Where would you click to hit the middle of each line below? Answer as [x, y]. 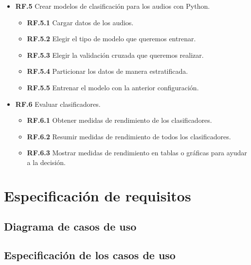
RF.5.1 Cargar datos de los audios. [80, 22]
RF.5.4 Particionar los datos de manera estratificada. [108, 71]
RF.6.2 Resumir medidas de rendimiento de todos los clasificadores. [129, 136]
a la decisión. [46, 162]
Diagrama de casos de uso [70, 226]
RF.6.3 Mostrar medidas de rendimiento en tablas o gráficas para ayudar [137, 153]
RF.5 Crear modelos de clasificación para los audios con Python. [113, 6]
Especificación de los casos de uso [90, 255]
